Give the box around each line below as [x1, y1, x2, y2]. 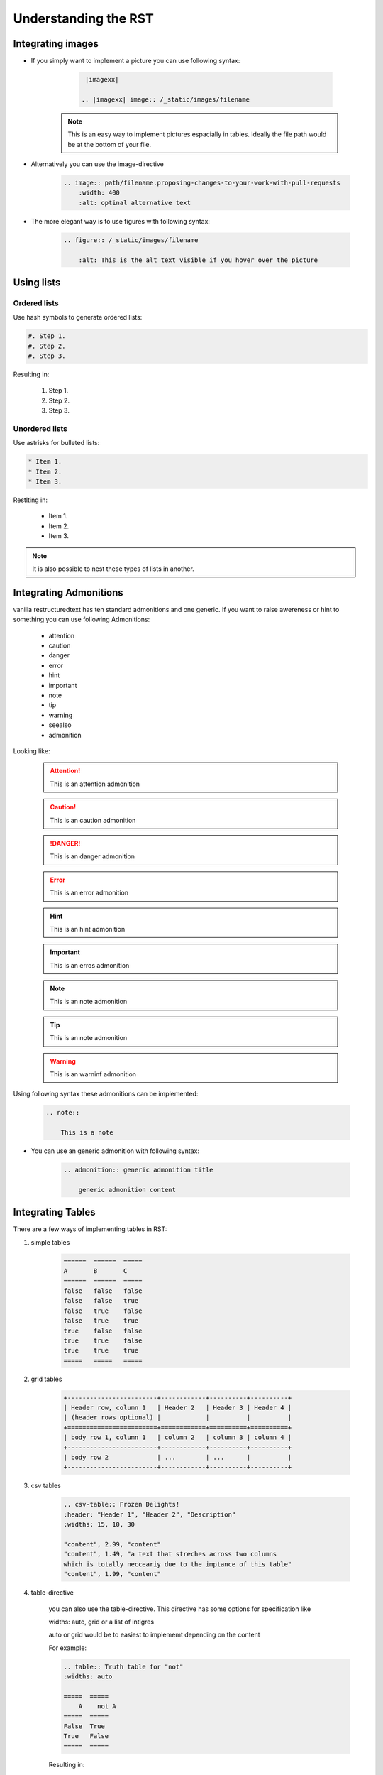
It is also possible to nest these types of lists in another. [32, 564, 194, 573]
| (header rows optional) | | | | [63, 1414, 292, 1421]
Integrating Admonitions [13, 586, 123, 599]
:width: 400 [78, 189, 121, 197]
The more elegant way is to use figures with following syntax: [30, 217, 211, 225]
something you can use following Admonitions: [13, 615, 150, 624]
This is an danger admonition [50, 852, 135, 861]
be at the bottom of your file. [67, 140, 152, 148]
